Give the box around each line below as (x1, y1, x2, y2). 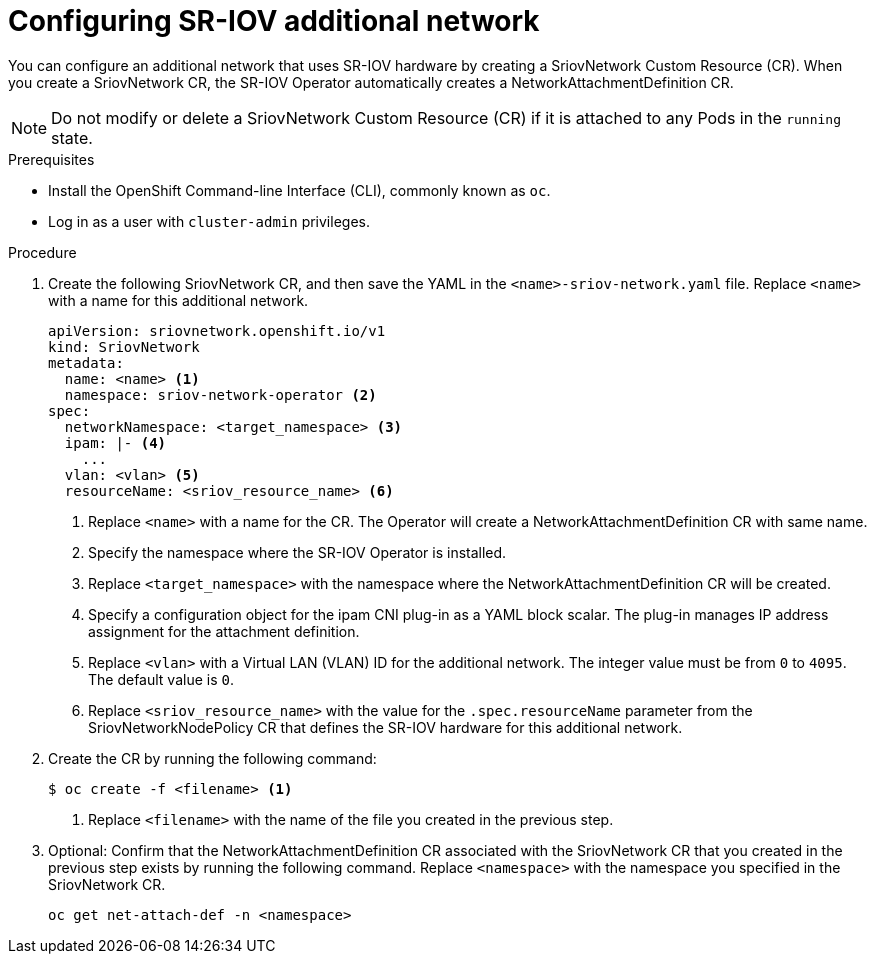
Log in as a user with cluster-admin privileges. (48, 212, 370, 230)
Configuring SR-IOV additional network (8, 4, 540, 38)
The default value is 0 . (88, 670, 234, 688)
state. (51, 127, 93, 148)
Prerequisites (8, 150, 95, 168)
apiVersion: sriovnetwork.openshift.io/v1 (48, 322, 386, 339)
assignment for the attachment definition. (88, 622, 360, 640)
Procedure (8, 243, 77, 261)
